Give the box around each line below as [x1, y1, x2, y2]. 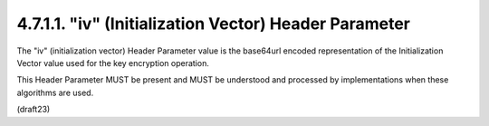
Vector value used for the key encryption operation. [16, 57, 210, 68]
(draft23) [16, 104, 51, 115]
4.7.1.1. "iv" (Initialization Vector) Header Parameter [16, 14, 411, 34]
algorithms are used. [16, 87, 94, 98]
